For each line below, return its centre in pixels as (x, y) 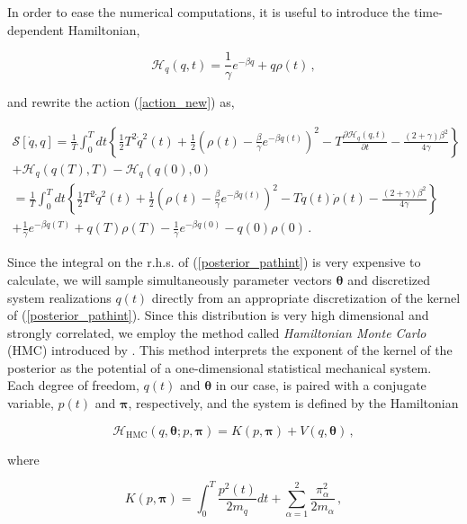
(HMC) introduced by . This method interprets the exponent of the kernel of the (230, 350)
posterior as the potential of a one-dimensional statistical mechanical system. (220, 367)
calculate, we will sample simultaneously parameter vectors (170, 279)
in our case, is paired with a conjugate (321, 385)
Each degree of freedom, (73, 385)
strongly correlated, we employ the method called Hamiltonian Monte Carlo (217, 332)
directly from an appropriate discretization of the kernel (306, 297)
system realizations (59, 297)
